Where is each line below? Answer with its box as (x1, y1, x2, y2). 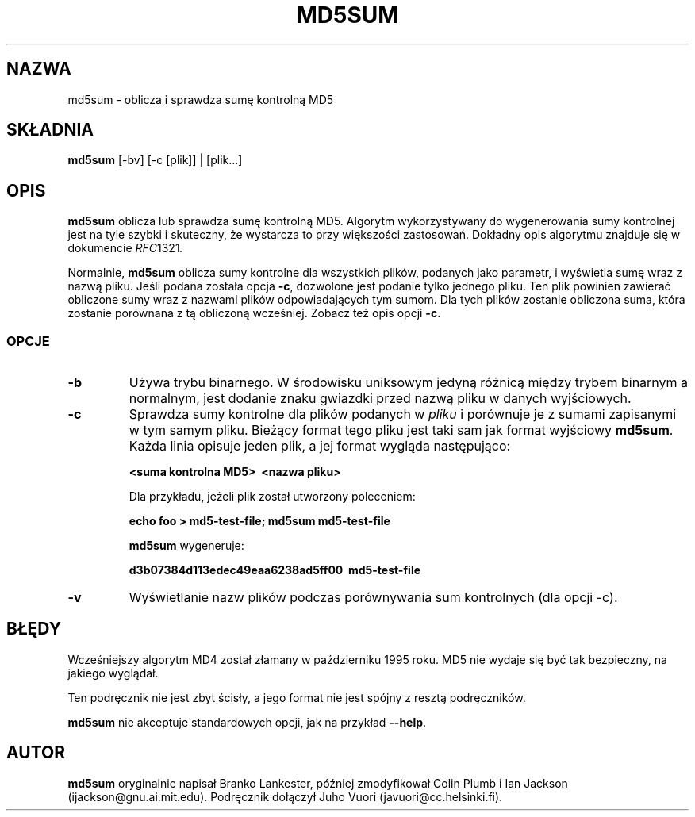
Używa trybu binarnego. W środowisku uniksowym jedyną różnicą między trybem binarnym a (129, 374, 689, 391)
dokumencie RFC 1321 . (67, 241, 183, 255)
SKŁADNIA (6, 120, 94, 140)
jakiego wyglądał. (67, 665, 159, 680)
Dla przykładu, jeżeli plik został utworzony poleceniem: (129, 489, 416, 504)
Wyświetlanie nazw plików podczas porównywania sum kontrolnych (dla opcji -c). (129, 589, 618, 606)
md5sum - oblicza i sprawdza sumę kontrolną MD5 (67, 92, 334, 106)
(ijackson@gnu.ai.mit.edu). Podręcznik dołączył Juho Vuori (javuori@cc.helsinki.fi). (67, 789, 503, 804)
